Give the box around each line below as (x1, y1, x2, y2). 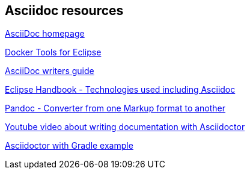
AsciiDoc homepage (5, 28, 85, 39)
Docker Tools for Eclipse (5, 47, 102, 58)
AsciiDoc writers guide (5, 66, 94, 76)
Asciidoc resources (5, 3, 124, 18)
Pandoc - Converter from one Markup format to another (5, 103, 226, 114)
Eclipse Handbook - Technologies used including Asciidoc (5, 84, 236, 95)
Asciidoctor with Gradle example (5, 140, 133, 151)
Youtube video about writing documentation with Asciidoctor (5, 122, 245, 132)
